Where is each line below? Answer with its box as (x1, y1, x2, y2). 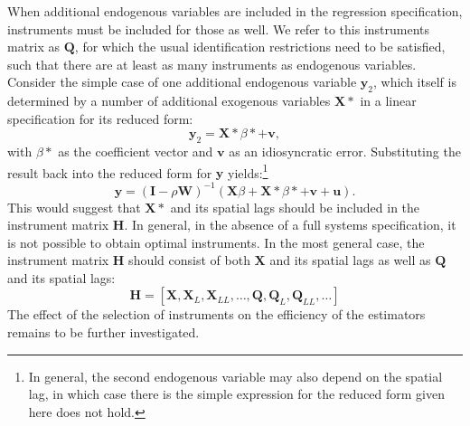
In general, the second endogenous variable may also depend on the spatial (28, 366, 443, 385)
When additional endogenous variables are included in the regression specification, (7, 2, 463, 20)
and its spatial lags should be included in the (170, 197, 420, 216)
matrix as (7, 37, 61, 56)
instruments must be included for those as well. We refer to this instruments (7, 19, 430, 38)
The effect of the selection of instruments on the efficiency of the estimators (7, 305, 426, 324)
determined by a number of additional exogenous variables (7, 91, 331, 110)
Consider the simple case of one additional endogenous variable (7, 72, 357, 91)
